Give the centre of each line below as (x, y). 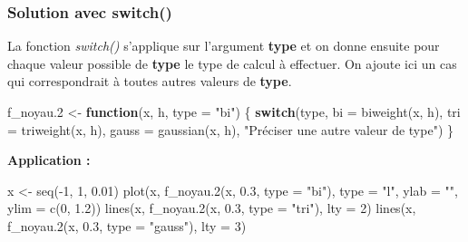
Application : (49, 160)
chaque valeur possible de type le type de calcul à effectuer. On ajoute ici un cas (232, 63)
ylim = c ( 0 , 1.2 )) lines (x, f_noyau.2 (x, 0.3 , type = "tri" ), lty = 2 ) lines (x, (212, 208)
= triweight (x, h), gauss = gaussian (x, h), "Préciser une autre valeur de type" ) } (231, 129)
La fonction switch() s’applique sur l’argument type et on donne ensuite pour (224, 46)
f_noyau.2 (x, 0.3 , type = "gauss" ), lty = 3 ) (127, 225)
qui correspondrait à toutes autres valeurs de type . (150, 81)
